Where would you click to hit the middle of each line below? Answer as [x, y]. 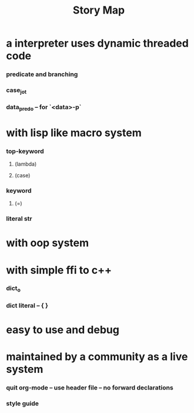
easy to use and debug [63, 330]
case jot [16, 91]
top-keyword [25, 151]
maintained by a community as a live [97, 357]
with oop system [48, 243]
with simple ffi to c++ [59, 270]
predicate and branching [42, 74]
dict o [13, 289]
